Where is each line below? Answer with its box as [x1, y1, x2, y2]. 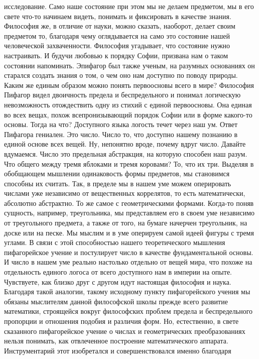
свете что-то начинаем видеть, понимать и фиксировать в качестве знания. [4, 11, 231, 21]
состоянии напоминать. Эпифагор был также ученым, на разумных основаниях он [4, 60, 255, 70]
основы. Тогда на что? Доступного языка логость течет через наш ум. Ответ [4, 119, 238, 130]
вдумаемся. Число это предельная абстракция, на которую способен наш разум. [4, 148, 247, 159]
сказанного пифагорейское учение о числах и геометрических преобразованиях [4, 325, 245, 336]
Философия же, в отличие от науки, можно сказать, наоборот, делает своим [4, 21, 235, 31]
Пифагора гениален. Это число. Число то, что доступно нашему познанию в [4, 129, 238, 139]
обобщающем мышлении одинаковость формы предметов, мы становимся [4, 168, 230, 179]
